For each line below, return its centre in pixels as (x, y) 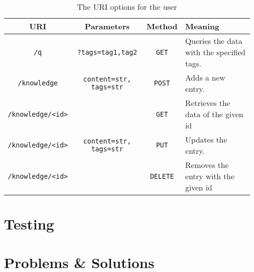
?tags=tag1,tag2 (107, 52)
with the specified (215, 52)
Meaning (202, 26)
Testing (29, 224)
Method (162, 26)
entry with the (210, 176)
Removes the (207, 165)
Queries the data (214, 41)
